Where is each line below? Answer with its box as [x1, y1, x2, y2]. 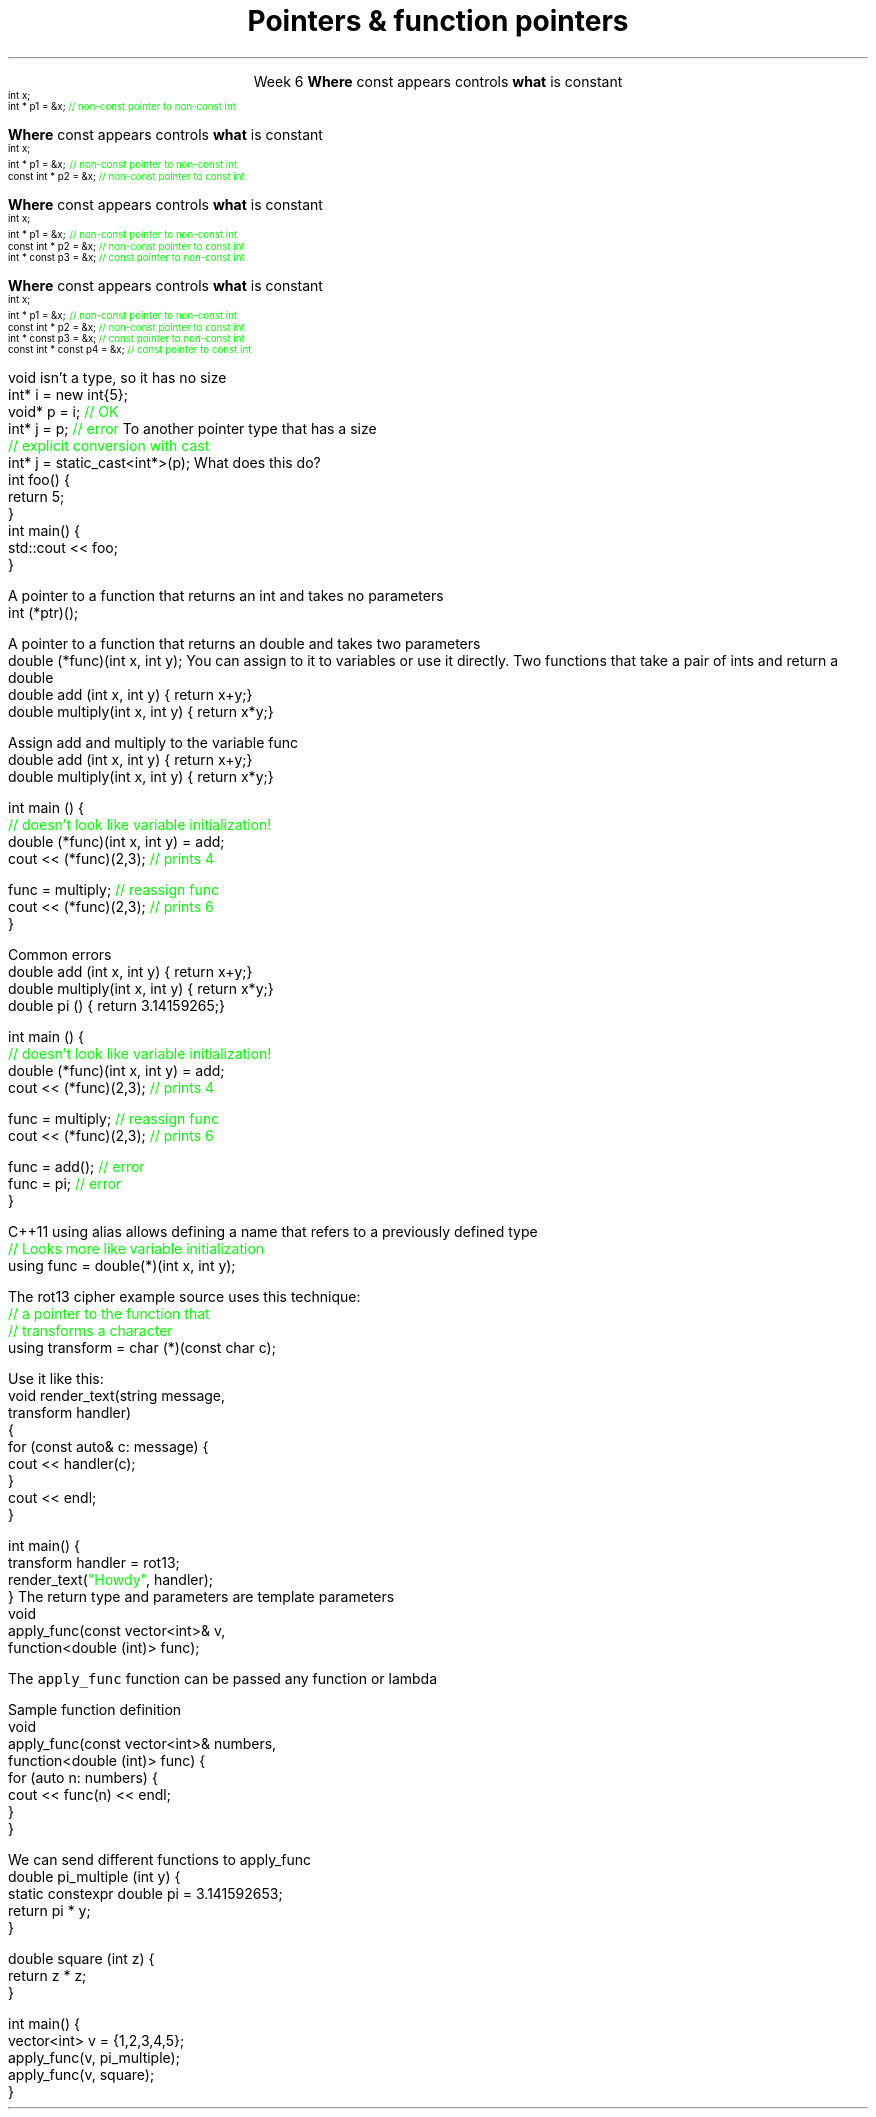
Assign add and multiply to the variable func [8, 733, 299, 751]
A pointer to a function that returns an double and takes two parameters [8, 634, 481, 652]
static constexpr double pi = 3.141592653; [8, 1884, 283, 1902]
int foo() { [8, 470, 70, 488]
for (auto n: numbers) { [8, 1768, 158, 1786]
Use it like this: [8, 1369, 104, 1387]
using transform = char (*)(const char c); [8, 1338, 276, 1356]
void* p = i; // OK [8, 402, 119, 420]
